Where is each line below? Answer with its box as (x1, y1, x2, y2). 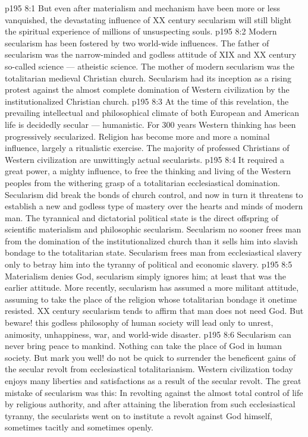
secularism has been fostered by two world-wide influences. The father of (5, 36, 269, 49)
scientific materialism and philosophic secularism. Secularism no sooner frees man (5, 223, 301, 235)
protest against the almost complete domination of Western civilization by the (5, 83, 290, 96)
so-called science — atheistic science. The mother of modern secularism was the (5, 59, 295, 72)
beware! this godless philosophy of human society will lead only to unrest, (5, 316, 274, 329)
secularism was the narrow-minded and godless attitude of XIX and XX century (5, 48, 297, 61)
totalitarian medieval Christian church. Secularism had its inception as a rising (5, 71, 292, 84)
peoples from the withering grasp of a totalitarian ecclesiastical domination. (5, 176, 280, 188)
